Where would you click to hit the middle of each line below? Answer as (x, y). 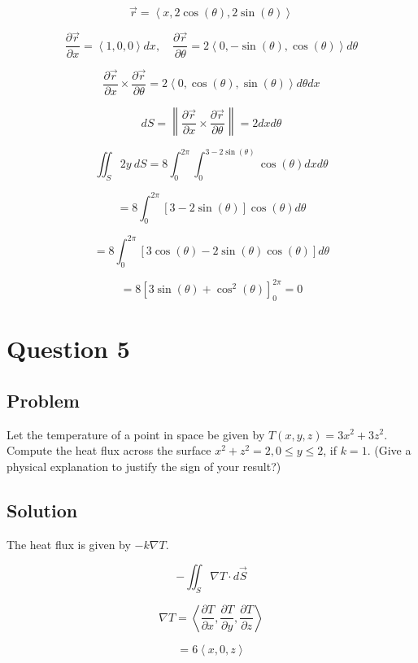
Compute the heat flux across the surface (109, 450)
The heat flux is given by (69, 544)
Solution (42, 510)
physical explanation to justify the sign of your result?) (144, 466)
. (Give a (389, 450)
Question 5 (68, 349)
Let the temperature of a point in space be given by (136, 434)
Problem (43, 400)
